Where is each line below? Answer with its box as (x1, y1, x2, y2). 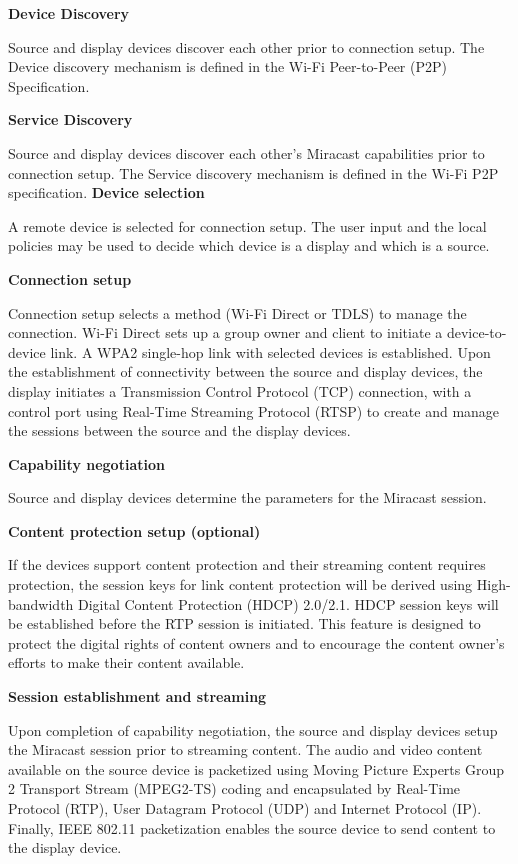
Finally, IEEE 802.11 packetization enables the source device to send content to (8, 817, 496, 838)
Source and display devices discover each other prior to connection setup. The (8, 36, 485, 57)
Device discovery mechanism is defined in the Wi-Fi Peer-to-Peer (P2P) (8, 56, 447, 77)
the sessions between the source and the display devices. (8, 420, 351, 441)
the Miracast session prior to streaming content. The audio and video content (8, 739, 483, 760)
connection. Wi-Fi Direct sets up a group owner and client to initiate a (8, 322, 443, 343)
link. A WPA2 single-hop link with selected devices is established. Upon (50, 341, 491, 362)
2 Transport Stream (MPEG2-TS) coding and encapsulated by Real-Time (8, 778, 461, 799)
